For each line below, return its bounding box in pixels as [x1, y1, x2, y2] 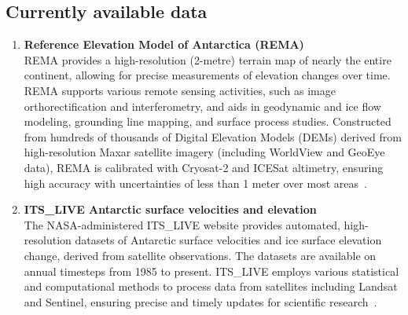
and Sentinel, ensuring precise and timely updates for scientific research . [24, 293, 377, 310]
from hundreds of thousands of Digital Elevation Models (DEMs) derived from [24, 128, 402, 145]
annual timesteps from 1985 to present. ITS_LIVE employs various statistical [24, 262, 399, 279]
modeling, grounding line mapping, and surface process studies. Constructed [24, 113, 391, 130]
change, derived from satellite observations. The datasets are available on [24, 247, 377, 263]
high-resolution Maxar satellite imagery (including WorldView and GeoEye [24, 144, 385, 160]
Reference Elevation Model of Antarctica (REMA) [24, 36, 304, 53]
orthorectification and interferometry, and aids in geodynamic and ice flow [24, 97, 381, 114]
